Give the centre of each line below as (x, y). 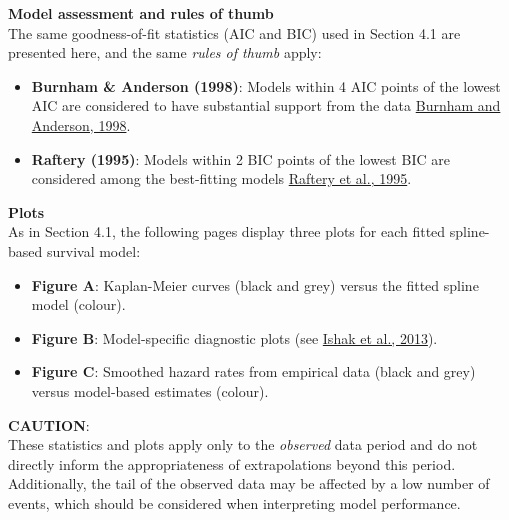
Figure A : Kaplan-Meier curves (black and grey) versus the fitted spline (255, 284)
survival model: (93, 250)
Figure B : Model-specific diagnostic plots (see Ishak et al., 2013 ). (234, 337)
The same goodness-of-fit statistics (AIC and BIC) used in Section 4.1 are (234, 32)
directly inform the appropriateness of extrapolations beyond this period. (232, 463)
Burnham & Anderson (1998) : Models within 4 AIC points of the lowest (266, 85)
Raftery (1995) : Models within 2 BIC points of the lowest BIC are (240, 158)
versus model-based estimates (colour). (150, 390)
